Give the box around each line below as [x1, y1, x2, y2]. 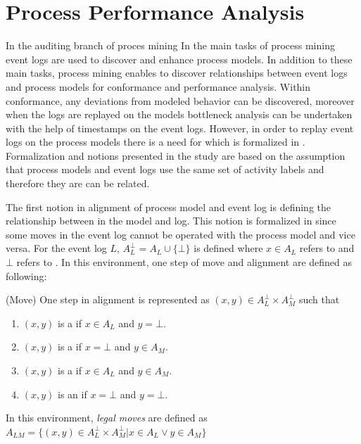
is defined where [194, 241, 263, 255]
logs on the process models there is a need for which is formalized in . [6, 134, 305, 149]
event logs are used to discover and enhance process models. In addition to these [6, 51, 353, 66]
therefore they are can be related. [6, 176, 150, 191]
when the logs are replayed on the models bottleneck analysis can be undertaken [6, 107, 353, 122]
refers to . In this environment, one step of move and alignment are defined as [16, 255, 353, 269]
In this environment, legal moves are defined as [6, 410, 208, 425]
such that [298, 292, 340, 307]
